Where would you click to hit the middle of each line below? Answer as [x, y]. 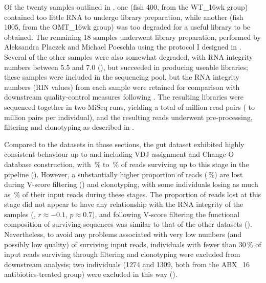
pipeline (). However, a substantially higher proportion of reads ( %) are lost [124, 174]
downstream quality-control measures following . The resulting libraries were [124, 97]
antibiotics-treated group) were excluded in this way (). [91, 274]
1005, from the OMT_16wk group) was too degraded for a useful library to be [127, 27]
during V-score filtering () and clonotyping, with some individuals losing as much [131, 184]
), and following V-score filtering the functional [166, 214]
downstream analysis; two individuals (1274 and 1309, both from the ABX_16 [127, 264]
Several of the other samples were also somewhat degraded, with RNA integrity [129, 56]
